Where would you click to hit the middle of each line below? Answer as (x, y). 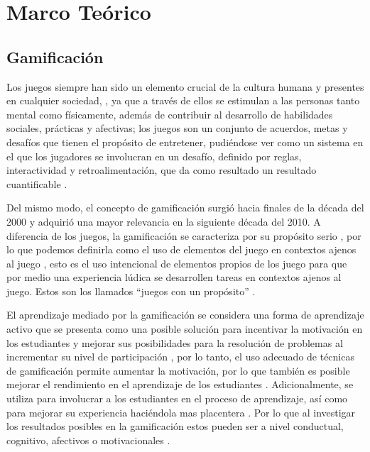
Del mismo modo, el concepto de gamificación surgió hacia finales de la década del (185, 208)
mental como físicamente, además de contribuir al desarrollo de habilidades (170, 114)
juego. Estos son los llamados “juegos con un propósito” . (131, 291)
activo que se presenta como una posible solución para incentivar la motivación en (185, 329)
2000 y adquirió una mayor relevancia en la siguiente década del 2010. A (164, 221)
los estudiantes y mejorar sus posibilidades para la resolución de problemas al (175, 342)
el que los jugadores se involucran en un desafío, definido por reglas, (154, 156)
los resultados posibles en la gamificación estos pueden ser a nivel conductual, (175, 426)
